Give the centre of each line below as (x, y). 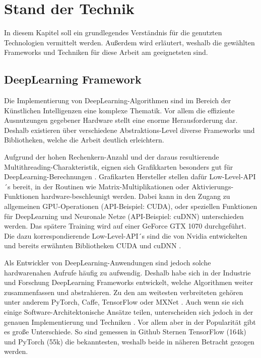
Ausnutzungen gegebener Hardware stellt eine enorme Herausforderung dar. (121, 120)
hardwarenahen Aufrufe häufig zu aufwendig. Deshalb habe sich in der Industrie (127, 272)
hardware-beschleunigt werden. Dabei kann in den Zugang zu (136, 196)
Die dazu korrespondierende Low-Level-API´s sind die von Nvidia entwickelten (126, 235)
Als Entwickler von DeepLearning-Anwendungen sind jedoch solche (108, 263)
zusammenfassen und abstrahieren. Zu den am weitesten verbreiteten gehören (124, 292)
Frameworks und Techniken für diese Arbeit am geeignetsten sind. (106, 52)
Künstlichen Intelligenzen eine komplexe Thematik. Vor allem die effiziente (119, 110)
